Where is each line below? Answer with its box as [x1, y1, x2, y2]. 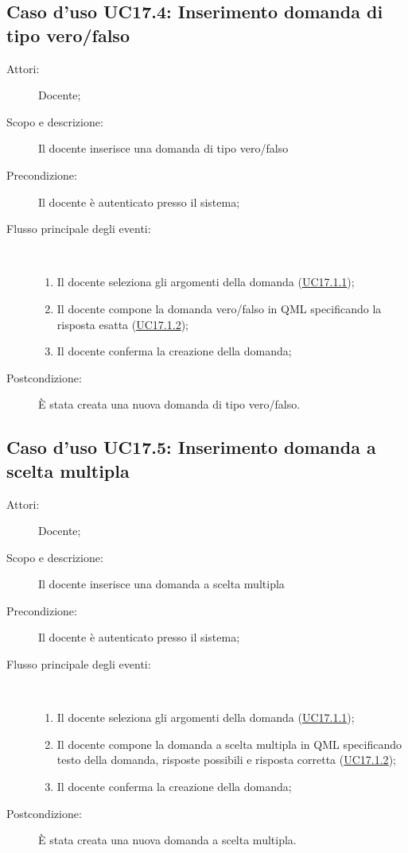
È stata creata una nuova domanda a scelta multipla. [38, 832, 297, 848]
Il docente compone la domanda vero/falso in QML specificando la [56, 300, 382, 316]
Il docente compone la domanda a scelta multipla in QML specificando [56, 735, 402, 752]
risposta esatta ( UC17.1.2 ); [56, 316, 188, 332]
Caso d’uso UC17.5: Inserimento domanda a [6, 435, 376, 459]
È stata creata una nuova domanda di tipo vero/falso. [38, 396, 301, 413]
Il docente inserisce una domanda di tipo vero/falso [38, 140, 289, 157]
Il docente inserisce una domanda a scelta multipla [38, 576, 285, 592]
